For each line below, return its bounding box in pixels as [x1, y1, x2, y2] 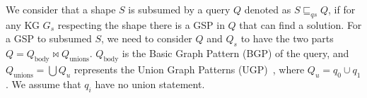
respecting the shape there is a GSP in [57, 17, 225, 32]
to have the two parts [240, 31, 334, 46]
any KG [6, 17, 40, 32]
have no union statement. [95, 76, 205, 91]
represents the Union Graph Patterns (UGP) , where [74, 61, 305, 76]
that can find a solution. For [239, 17, 362, 32]
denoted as [244, 2, 291, 16]
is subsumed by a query [128, 2, 231, 16]
